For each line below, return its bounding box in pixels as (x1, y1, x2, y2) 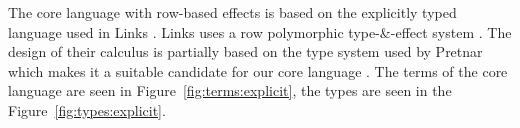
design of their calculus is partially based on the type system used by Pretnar (8, 41, 483, 62)
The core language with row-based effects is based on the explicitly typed (8, 2, 457, 22)
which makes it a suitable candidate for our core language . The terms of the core (8, 60, 508, 81)
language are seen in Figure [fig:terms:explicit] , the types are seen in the (8, 80, 452, 101)
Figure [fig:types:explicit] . (8, 99, 166, 120)
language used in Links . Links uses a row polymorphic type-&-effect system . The (8, 21, 512, 42)
